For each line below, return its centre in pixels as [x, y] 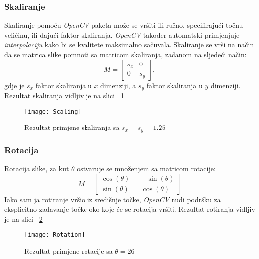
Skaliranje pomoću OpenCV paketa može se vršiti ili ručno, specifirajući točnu [124, 25]
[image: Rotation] [55, 235]
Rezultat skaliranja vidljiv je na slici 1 [64, 96]
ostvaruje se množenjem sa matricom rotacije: [146, 168]
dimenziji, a [118, 85]
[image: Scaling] [53, 111]
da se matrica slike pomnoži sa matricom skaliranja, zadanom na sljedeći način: [126, 54]
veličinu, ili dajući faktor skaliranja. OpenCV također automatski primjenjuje [122, 34]
